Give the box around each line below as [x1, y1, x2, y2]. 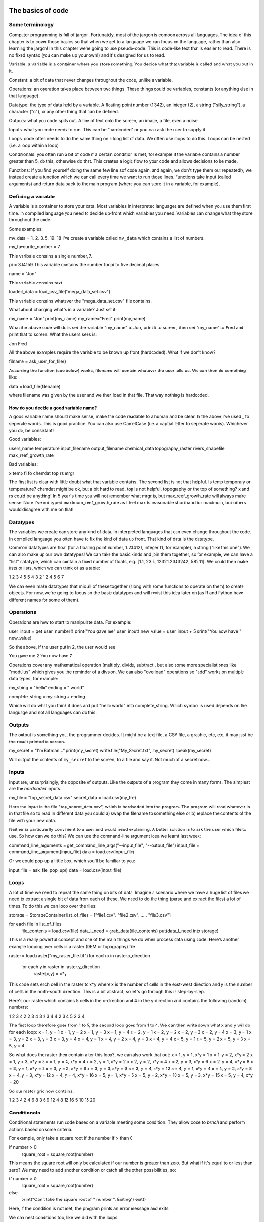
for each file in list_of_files [9, 921, 62, 927]
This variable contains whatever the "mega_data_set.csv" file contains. [9, 298, 152, 304]
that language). [9, 93, 40, 99]
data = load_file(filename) [9, 383, 61, 389]
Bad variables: [9, 461, 38, 467]
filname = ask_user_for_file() [9, 358, 66, 364]
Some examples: [9, 226, 43, 232]
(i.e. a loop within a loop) [9, 142, 59, 149]
